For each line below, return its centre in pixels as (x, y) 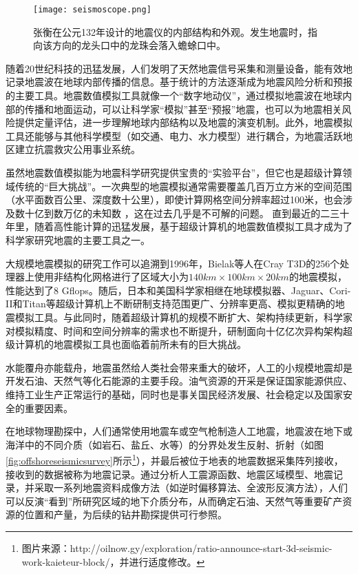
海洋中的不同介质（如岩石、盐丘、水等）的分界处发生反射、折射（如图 (165, 444)
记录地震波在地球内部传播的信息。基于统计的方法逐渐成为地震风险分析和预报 (179, 82)
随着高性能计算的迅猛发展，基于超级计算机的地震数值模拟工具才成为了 (193, 226)
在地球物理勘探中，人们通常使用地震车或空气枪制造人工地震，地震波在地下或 (179, 431)
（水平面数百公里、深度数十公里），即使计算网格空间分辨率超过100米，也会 (174, 199)
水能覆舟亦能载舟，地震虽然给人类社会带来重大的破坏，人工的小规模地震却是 (179, 367)
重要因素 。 (49, 408)
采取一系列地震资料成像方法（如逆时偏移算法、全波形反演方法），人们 (191, 488)
